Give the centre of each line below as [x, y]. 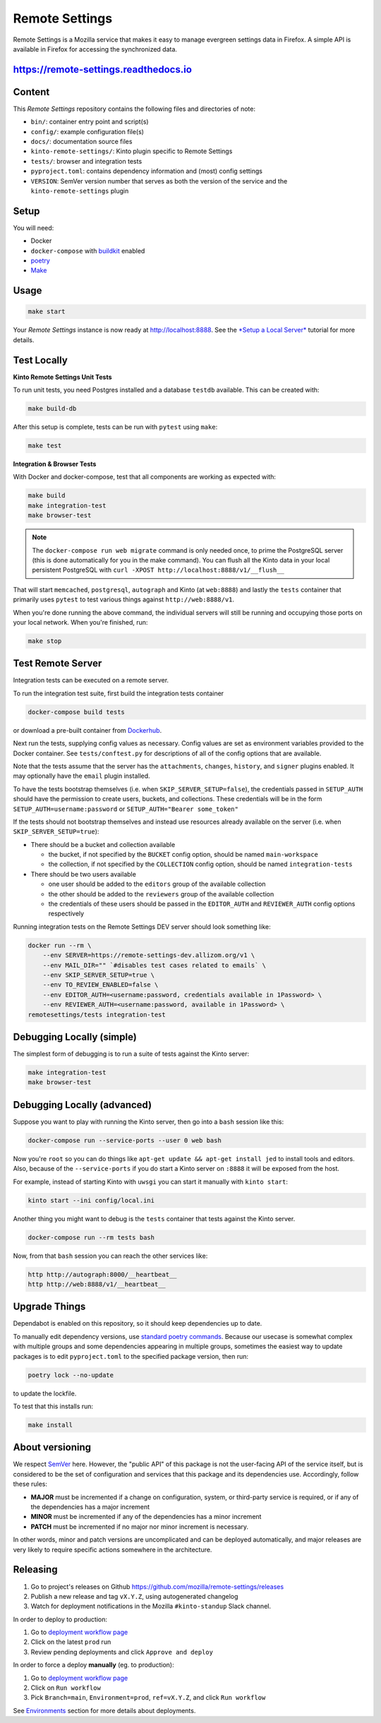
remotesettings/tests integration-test [97, 1014]
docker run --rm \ [60, 945]
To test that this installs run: [53, 1406]
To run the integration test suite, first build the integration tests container [119, 693]
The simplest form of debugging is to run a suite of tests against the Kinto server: [131, 1054]
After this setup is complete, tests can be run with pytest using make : [115, 427]
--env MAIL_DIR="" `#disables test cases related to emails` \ [155, 965]
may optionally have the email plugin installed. [82, 776]
